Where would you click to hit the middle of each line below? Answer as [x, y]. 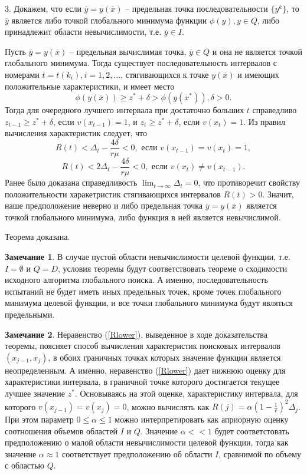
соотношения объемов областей [61, 431]
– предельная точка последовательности [197, 8]
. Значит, [278, 194]
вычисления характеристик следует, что [76, 133]
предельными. [30, 314]
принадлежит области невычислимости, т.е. [83, 32]
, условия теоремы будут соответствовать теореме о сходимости [172, 268]
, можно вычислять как [168, 406]
